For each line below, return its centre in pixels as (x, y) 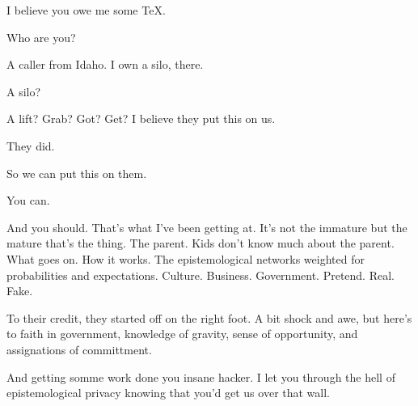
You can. (28, 200)
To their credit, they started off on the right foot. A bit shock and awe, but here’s (209, 317)
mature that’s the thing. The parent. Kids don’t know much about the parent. (201, 243)
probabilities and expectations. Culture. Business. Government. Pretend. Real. (201, 275)
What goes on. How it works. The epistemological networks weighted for (186, 258)
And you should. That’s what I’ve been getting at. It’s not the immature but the (207, 227)
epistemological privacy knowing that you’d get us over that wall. (169, 393)
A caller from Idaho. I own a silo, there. (105, 64)
